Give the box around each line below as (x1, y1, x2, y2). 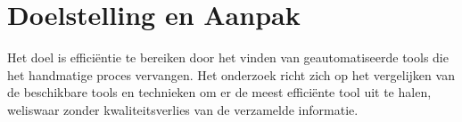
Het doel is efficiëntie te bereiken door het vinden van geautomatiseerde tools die (7, 48, 449, 67)
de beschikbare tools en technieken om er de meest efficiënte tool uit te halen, (7, 83, 432, 102)
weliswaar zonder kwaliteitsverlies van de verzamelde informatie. (7, 100, 359, 118)
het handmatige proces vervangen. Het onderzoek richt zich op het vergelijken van (7, 65, 455, 84)
